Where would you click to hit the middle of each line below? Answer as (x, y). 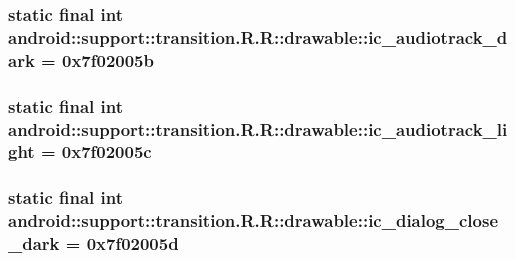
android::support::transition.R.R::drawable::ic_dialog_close (253, 220)
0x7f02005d (132, 243)
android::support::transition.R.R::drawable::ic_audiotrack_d (258, 36)
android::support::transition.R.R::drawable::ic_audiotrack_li (258, 128)
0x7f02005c (106, 151)
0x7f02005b (107, 59)
